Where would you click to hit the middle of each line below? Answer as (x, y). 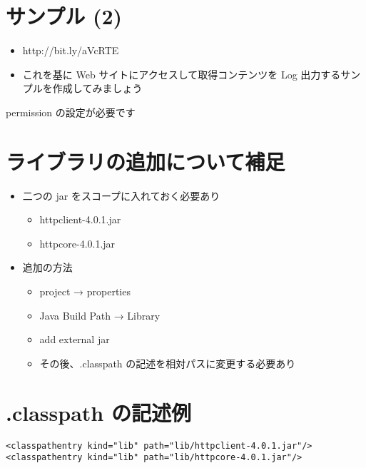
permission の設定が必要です (71, 112)
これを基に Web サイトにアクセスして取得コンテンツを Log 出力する (182, 74)
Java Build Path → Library (100, 315)
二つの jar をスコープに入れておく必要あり (121, 195)
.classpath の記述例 (98, 412)
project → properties (85, 291)
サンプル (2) (64, 16)
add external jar (75, 339)
